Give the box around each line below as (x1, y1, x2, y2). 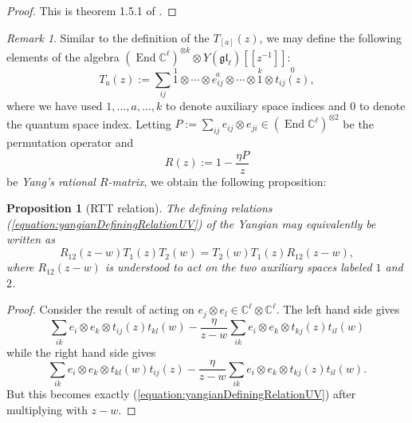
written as (6, 231, 55, 247)
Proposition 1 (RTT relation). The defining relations (6, 200, 273, 216)
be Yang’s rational (6, 172, 96, 189)
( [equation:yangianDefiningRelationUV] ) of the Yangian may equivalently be (6, 215, 376, 231)
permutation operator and (6, 134, 134, 151)
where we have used (6, 97, 103, 114)
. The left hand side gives (276, 301, 400, 318)
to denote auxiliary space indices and (166, 97, 347, 114)
